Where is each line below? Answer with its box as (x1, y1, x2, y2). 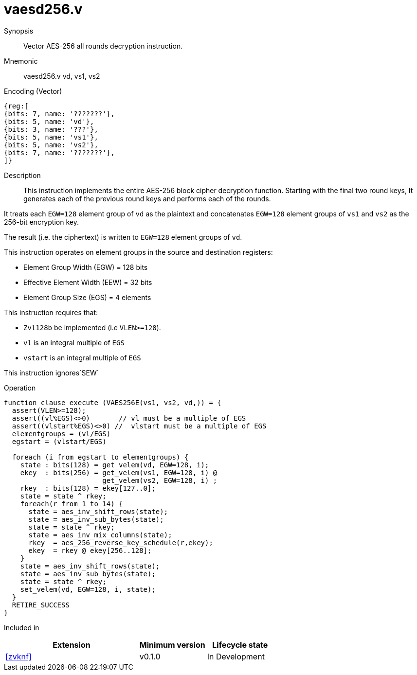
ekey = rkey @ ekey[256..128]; (28, 546, 152, 554)
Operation (4, 383, 36, 392)
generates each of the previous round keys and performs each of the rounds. (23, 194, 271, 203)
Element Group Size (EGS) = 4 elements (23, 293, 151, 302)
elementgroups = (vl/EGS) (12, 429, 111, 438)
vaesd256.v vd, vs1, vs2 (23, 71, 100, 80)
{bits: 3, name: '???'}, (4, 125, 98, 133)
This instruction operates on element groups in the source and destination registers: (4, 248, 273, 256)
